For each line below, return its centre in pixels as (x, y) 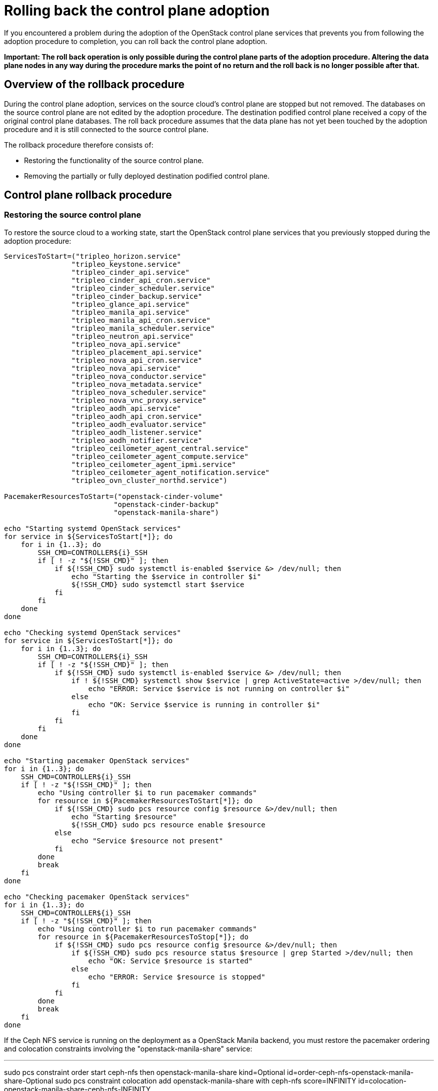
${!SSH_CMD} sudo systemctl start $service (158, 584)
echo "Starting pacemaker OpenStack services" (97, 760)
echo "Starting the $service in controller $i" (166, 576)
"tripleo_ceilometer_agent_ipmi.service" (153, 464)
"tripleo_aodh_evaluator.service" (139, 424)
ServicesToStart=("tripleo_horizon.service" (93, 256)
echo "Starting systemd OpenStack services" (93, 528)
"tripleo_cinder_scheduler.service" (143, 288)
